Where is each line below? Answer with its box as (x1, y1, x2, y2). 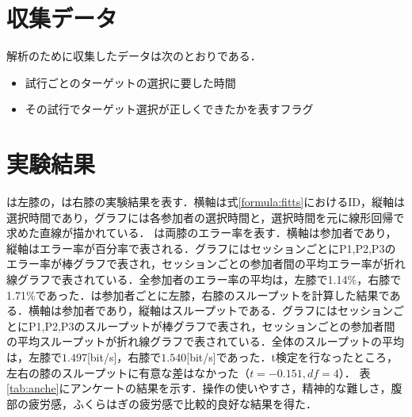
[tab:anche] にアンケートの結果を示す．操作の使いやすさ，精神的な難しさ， (6, 380, 391, 396)
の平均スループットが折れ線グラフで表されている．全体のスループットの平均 (6, 333, 404, 350)
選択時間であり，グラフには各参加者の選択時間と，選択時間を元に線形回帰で (6, 208, 405, 225)
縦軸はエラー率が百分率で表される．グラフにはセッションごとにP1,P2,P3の (6, 239, 396, 256)
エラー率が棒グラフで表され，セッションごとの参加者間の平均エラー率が (6, 255, 383, 272)
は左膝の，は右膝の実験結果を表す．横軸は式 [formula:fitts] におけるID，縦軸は (6, 193, 405, 210)
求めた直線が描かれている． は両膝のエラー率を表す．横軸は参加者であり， (6, 224, 397, 241)
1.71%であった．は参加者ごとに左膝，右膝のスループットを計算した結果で (6, 286, 390, 303)
